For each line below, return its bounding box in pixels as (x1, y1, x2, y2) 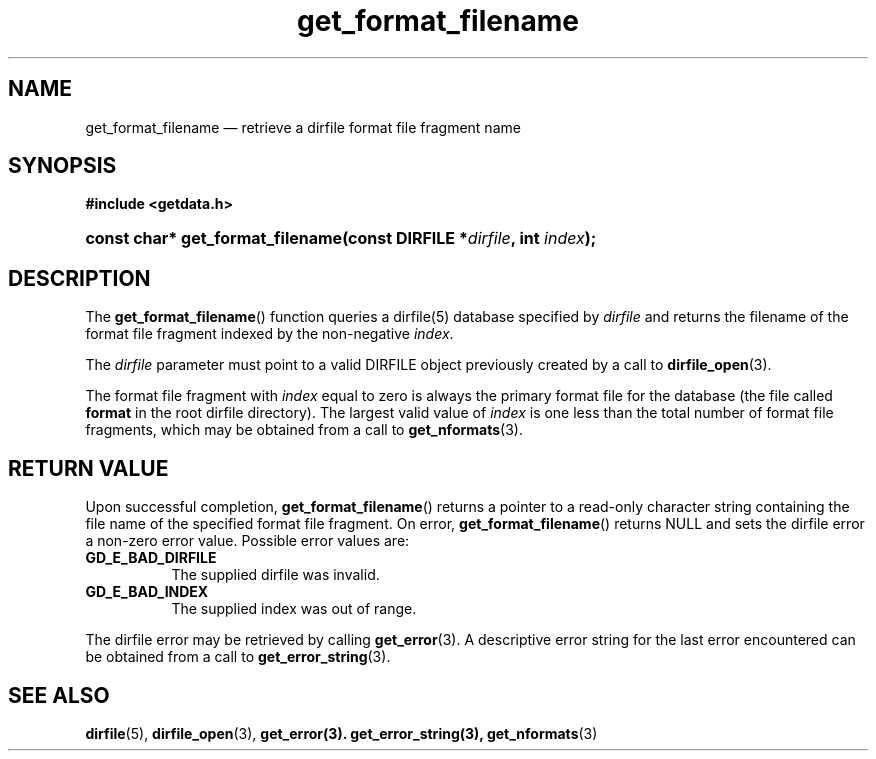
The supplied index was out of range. (171, 600, 417, 618)
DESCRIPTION (8, 265, 151, 291)
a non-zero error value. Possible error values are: (85, 532, 410, 550)
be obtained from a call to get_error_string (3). (85, 648, 391, 666)
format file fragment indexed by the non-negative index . (85, 325, 454, 343)
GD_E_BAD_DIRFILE (85, 549, 217, 567)
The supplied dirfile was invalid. (171, 566, 380, 584)
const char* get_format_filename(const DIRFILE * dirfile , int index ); (85, 228, 597, 249)
